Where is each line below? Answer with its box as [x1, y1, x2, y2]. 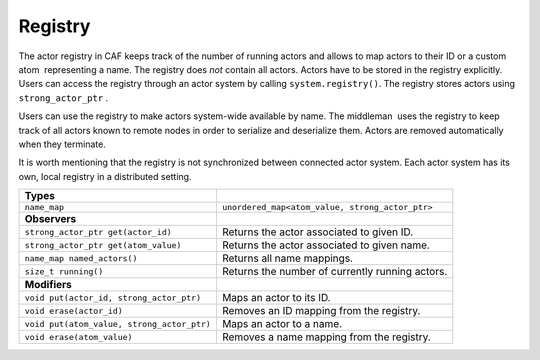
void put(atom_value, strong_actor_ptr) [24, 318, 212, 329]
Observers [24, 212, 77, 226]
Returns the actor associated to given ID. [221, 225, 414, 239]
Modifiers [24, 278, 72, 292]
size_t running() [24, 266, 104, 277]
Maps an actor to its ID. [221, 291, 331, 305]
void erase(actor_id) [24, 305, 124, 316]
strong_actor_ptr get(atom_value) [24, 240, 182, 250]
